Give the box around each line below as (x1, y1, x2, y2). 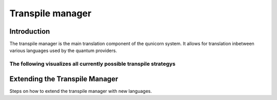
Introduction (9, 27, 50, 36)
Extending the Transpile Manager (9, 74, 118, 83)
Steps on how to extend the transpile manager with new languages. (9, 88, 152, 94)
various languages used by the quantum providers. (9, 47, 117, 54)
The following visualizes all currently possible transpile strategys (9, 60, 176, 67)
